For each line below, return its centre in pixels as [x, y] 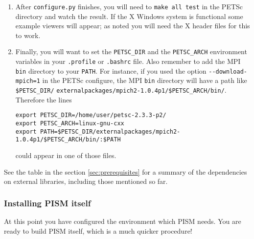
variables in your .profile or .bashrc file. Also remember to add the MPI [128, 61]
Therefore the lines [44, 99]
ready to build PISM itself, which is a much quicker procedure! [98, 230]
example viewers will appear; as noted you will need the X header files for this [133, 26]
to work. [28, 35]
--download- [228, 71]
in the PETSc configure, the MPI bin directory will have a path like [145, 80]
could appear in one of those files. [66, 155]
